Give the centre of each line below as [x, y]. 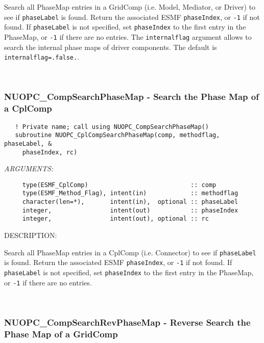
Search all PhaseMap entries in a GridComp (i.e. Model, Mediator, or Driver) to [130, 7]
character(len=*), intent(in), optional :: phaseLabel [130, 202]
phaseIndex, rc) [50, 152]
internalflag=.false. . [42, 57]
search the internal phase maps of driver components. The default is [111, 47]
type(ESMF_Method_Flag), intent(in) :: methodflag [130, 193]
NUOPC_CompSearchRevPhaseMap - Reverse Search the [127, 322]
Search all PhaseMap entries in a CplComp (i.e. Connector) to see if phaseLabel [130, 252]
